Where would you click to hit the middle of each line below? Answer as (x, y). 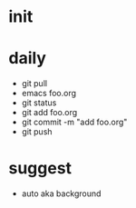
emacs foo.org (49, 94)
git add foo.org (49, 113)
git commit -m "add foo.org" (74, 122)
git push (37, 132)
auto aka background (61, 193)
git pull (34, 84)
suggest (40, 168)
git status (39, 103)
